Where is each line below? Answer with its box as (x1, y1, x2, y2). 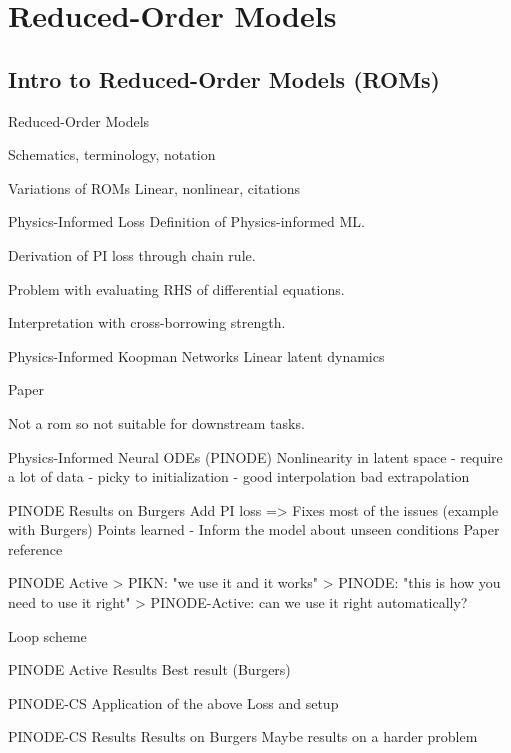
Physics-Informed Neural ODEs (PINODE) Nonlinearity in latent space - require (8, 446, 503, 467)
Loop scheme (8, 625, 87, 646)
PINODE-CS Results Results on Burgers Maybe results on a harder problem (8, 726, 478, 747)
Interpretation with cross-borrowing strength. (8, 312, 286, 333)
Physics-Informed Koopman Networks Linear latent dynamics (8, 345, 385, 366)
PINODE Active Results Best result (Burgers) (8, 659, 291, 680)
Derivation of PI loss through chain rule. (8, 244, 256, 265)
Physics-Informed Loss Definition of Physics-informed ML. (8, 211, 365, 232)
